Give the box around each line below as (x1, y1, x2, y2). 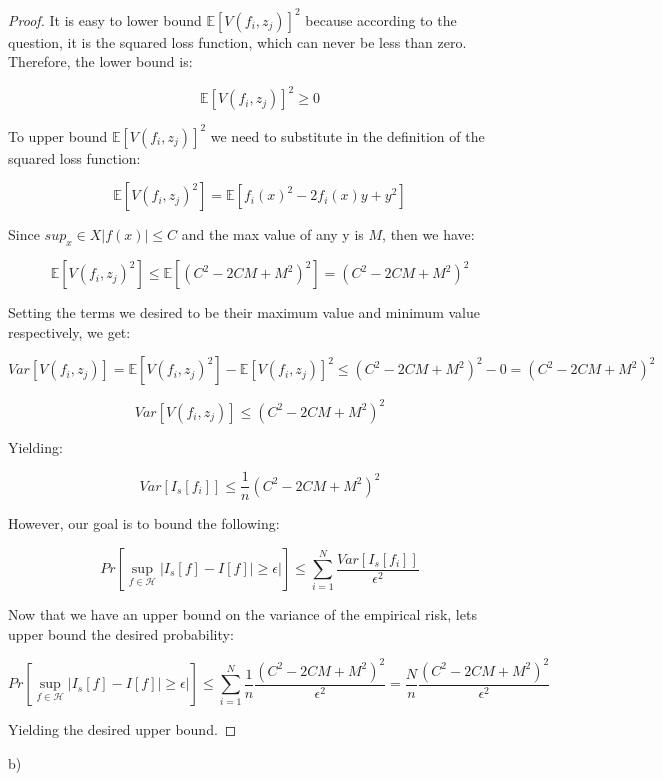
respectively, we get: (8, 321, 131, 342)
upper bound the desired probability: (8, 623, 234, 644)
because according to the (305, 9, 457, 30)
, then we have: (382, 224, 475, 245)
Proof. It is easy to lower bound (8, 9, 202, 30)
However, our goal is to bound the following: (8, 513, 280, 534)
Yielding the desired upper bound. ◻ (8, 719, 237, 740)
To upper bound (8, 125, 108, 146)
